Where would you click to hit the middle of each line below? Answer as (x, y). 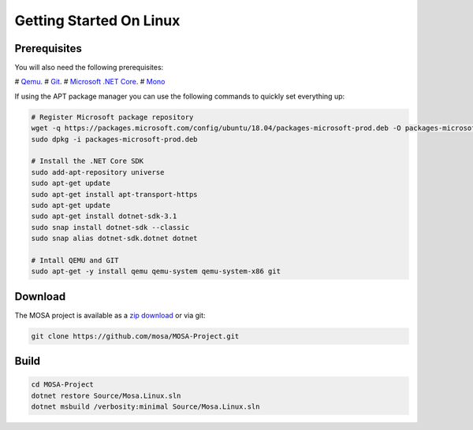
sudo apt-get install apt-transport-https (114, 194)
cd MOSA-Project (63, 385)
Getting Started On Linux (97, 20)
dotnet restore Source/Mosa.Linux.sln (106, 395)
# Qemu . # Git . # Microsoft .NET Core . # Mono (90, 82)
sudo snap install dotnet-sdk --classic (110, 227)
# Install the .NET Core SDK (88, 161)
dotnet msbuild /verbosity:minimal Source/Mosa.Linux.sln (145, 407)
